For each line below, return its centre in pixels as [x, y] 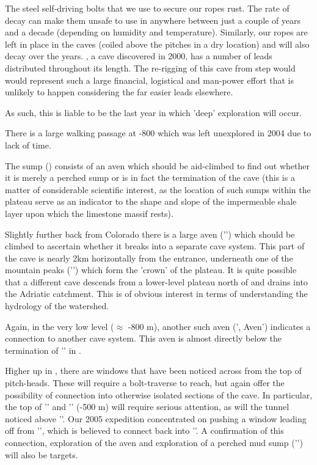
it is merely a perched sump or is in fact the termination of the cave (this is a [150, 178]
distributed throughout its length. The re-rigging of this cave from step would [150, 68]
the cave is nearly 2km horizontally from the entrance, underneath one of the [149, 258]
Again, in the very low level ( [60, 326]
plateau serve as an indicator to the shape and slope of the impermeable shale [151, 201]
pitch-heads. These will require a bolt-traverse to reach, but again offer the [145, 383]
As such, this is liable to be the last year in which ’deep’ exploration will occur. [153, 112]
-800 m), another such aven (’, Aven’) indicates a [219, 326]
